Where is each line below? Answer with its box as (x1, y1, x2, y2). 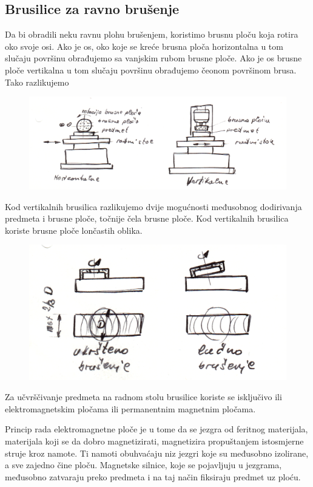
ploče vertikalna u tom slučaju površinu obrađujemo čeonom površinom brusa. (5, 63, 297, 76)
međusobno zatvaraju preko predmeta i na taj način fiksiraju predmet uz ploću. (5, 470, 301, 483)
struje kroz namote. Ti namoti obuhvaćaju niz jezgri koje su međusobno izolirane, (5, 446, 309, 459)
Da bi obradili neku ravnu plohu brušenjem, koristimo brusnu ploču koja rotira (5, 28, 298, 41)
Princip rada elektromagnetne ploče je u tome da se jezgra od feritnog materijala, (5, 423, 308, 435)
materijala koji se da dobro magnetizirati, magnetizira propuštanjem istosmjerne (5, 435, 304, 448)
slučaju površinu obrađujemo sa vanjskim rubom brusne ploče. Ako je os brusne (5, 52, 302, 64)
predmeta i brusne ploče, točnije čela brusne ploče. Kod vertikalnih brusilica (5, 212, 289, 225)
